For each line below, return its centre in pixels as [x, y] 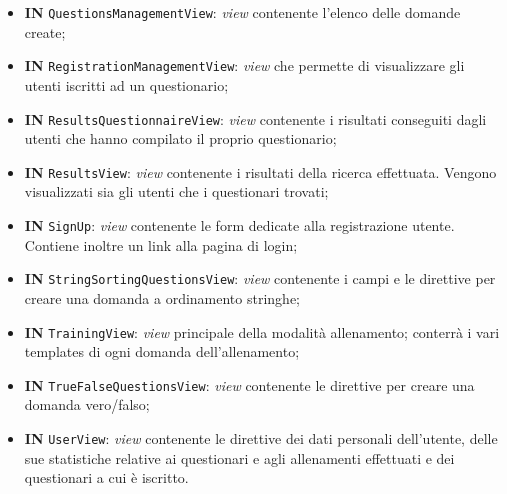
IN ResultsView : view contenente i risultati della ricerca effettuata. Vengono [260, 171]
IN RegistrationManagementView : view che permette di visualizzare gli [244, 65]
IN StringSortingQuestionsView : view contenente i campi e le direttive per [260, 278]
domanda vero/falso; [87, 404]
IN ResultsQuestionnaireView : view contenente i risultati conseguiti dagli [255, 118]
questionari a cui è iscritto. [106, 477]
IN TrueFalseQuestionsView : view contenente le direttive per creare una [249, 384]
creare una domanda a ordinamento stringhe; [162, 297]
